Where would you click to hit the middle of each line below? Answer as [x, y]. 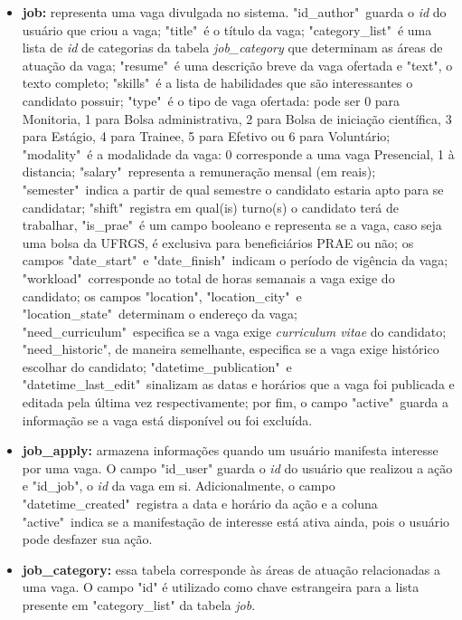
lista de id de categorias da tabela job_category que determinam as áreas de [232, 48]
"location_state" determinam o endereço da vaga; [160, 314]
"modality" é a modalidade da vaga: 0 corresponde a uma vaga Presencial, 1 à [238, 153]
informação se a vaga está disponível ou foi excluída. [167, 420]
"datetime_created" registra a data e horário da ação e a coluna [200, 504]
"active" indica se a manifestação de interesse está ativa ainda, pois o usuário [236, 521]
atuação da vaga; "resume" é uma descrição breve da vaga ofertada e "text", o [237, 65]
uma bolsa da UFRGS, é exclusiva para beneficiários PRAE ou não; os [218, 242]
